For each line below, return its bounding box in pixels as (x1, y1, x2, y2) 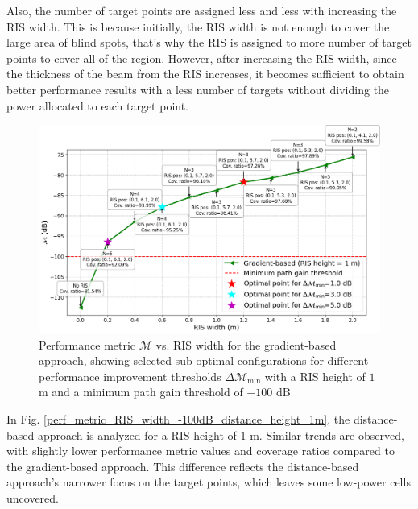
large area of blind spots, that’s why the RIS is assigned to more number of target (6, 34, 412, 51)
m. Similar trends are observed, (250, 426, 404, 443)
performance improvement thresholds (39, 367, 221, 384)
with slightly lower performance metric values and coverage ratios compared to (6, 442, 395, 459)
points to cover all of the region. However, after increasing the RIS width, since (6, 49, 397, 66)
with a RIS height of (264, 367, 366, 384)
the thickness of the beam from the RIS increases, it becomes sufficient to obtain (6, 65, 404, 82)
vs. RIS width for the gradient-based (155, 336, 337, 353)
